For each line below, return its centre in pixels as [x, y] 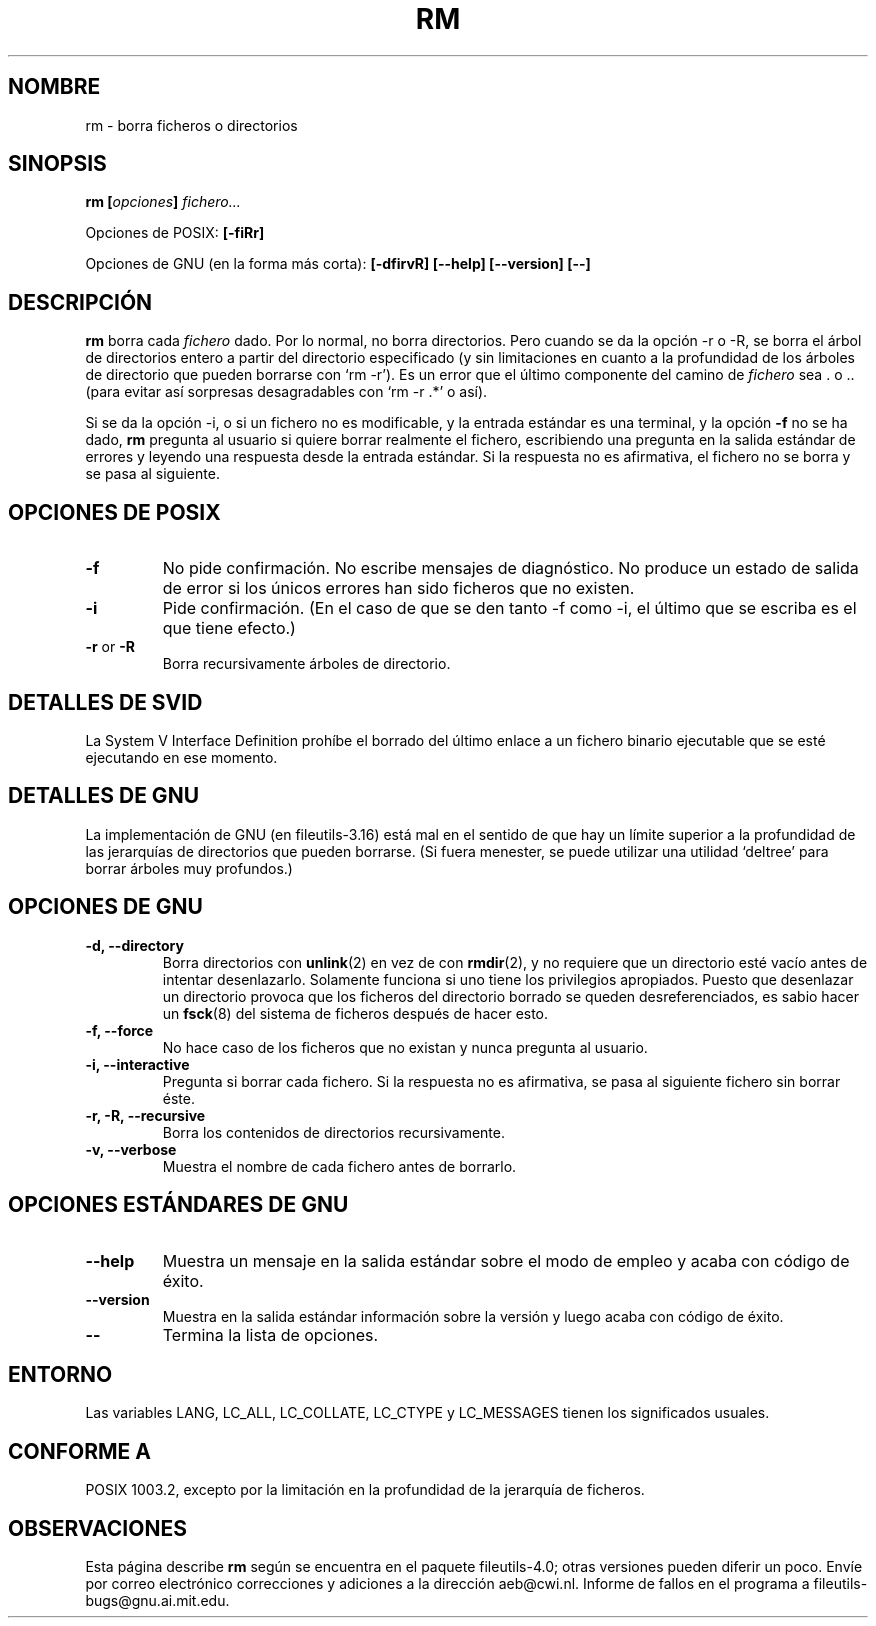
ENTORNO [60, 1374]
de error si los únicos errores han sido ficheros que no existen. [398, 588]
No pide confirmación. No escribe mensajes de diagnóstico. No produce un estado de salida [510, 568]
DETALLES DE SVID [105, 702]
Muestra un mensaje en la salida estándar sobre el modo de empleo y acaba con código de [506, 1260]
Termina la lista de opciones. [270, 1334]
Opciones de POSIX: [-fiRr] [175, 233]
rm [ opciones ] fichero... [163, 202]
